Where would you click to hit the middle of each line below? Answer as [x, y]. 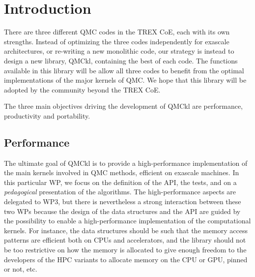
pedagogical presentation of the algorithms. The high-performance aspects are [120, 192]
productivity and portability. [47, 115]
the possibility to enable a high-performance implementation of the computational [127, 221]
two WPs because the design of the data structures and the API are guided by [122, 211]
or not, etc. [21, 269]
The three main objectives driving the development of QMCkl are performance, [124, 106]
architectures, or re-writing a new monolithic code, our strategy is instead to [119, 51]
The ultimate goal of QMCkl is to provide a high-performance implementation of [126, 163]
